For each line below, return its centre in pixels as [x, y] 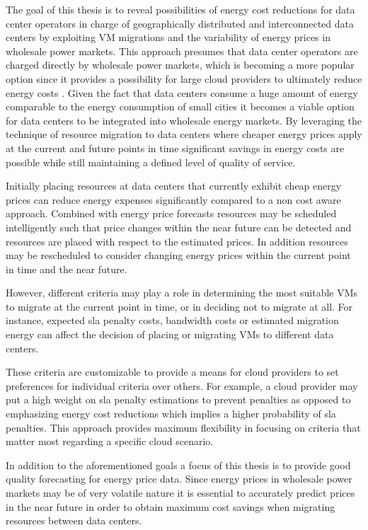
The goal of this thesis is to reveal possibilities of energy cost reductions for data [180, 9]
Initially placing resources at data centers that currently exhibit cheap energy [174, 186]
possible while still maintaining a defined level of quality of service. [151, 162]
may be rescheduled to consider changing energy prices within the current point [178, 255]
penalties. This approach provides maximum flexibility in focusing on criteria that [183, 427]
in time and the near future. [67, 269]
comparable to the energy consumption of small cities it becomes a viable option [180, 106]
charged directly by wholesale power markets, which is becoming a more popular [180, 65]
